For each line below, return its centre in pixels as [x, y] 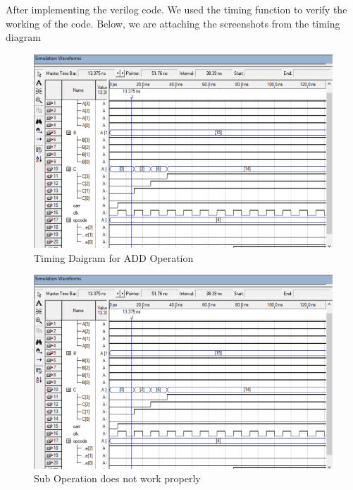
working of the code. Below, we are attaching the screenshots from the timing [173, 23]
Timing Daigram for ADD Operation [114, 257]
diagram [23, 37]
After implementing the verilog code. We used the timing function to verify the [176, 9]
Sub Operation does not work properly [117, 478]
